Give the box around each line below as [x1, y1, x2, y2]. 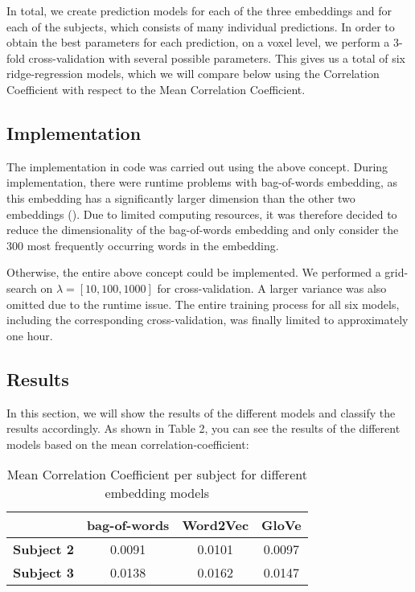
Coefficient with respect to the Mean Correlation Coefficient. [6, 80, 306, 97]
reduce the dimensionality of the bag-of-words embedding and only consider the [6, 221, 399, 238]
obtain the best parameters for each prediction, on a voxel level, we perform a [6, 34, 390, 51]
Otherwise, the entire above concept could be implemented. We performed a [6, 264, 381, 281]
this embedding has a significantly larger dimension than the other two [6, 189, 355, 206]
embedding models [105, 483, 210, 503]
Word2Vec [182, 516, 249, 535]
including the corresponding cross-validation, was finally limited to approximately [6, 311, 409, 328]
